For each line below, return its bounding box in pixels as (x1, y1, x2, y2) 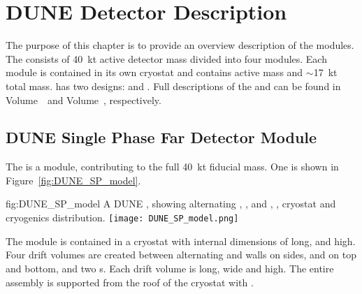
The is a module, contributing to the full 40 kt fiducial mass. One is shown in (6, 159, 339, 174)
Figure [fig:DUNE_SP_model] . (6, 172, 141, 187)
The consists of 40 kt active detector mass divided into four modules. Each (6, 51, 327, 66)
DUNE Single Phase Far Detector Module (6, 126, 317, 148)
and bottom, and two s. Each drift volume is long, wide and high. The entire (6, 260, 334, 275)
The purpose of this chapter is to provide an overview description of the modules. (6, 38, 354, 52)
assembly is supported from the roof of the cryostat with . (6, 274, 254, 289)
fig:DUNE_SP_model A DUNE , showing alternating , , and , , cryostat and (6, 196, 336, 211)
